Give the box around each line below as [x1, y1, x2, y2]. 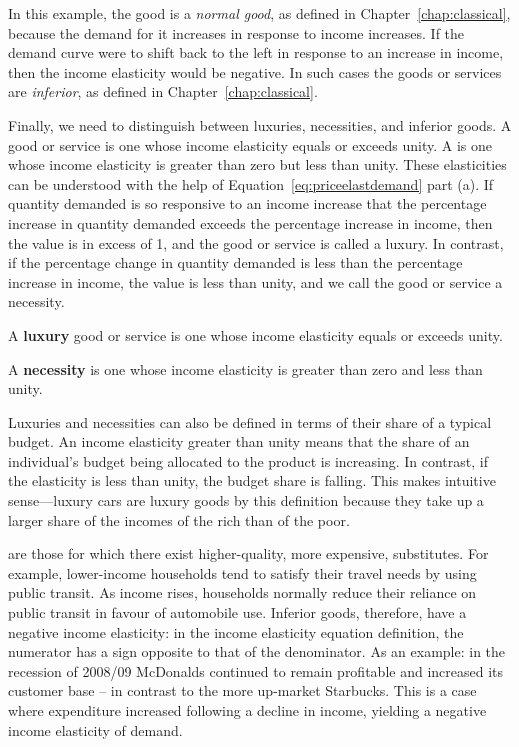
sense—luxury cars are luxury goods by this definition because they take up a [8, 490, 484, 511]
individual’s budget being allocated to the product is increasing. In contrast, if [8, 450, 488, 471]
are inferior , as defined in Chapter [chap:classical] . [8, 81, 318, 102]
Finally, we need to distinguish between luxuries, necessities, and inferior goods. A [8, 114, 512, 135]
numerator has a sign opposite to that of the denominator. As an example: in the [8, 641, 506, 662]
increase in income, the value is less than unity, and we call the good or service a [8, 271, 503, 292]
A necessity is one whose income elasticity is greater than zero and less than [8, 358, 483, 379]
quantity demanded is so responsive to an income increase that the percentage [8, 193, 487, 214]
